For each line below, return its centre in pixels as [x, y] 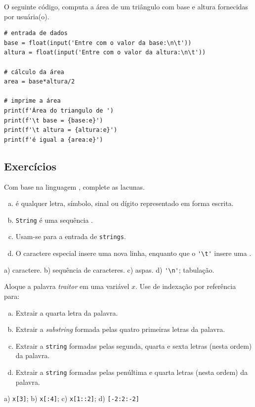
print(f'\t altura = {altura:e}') [61, 130]
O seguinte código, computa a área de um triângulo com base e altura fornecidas [126, 6]
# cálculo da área [34, 72]
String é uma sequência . [54, 220]
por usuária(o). [27, 16]
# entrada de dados [36, 33]
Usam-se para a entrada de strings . [71, 236]
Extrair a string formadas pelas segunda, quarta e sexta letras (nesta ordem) [134, 346]
